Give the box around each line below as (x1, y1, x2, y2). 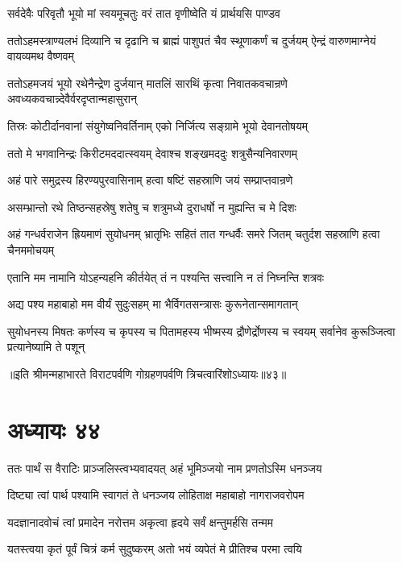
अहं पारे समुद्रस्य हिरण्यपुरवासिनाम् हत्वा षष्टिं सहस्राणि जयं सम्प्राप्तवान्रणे (7, 172, 293, 188)
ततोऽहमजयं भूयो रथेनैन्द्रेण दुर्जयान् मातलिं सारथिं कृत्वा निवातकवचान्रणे (7, 74, 288, 91)
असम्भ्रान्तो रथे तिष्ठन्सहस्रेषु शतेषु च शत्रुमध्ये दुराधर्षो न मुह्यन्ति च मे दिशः (7, 198, 296, 215)
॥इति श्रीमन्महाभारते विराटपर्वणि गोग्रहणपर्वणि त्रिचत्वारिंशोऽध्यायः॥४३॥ (7, 365, 287, 382)
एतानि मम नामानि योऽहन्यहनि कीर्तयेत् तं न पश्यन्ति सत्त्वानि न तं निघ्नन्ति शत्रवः (7, 268, 325, 285)
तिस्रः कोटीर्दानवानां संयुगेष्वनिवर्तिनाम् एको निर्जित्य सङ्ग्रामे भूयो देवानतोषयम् (7, 117, 309, 134)
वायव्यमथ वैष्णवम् (7, 48, 74, 64)
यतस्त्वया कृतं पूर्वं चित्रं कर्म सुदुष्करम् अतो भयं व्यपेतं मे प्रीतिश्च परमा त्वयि (7, 540, 302, 557)
